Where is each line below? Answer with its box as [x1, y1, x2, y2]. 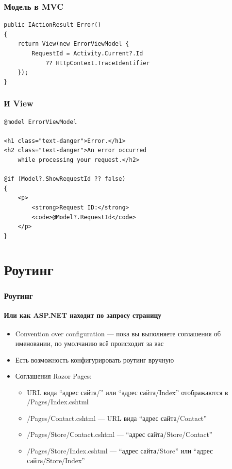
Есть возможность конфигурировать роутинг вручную [15, 354, 174, 365]
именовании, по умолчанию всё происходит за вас [15, 338, 164, 348]
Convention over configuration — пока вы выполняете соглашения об [15, 329, 221, 339]
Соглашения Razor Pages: [15, 371, 92, 381]
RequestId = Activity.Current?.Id [32, 50, 143, 57]
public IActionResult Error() [4, 21, 101, 29]
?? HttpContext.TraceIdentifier [45, 59, 150, 67]
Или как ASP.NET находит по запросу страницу [4, 310, 162, 320]
